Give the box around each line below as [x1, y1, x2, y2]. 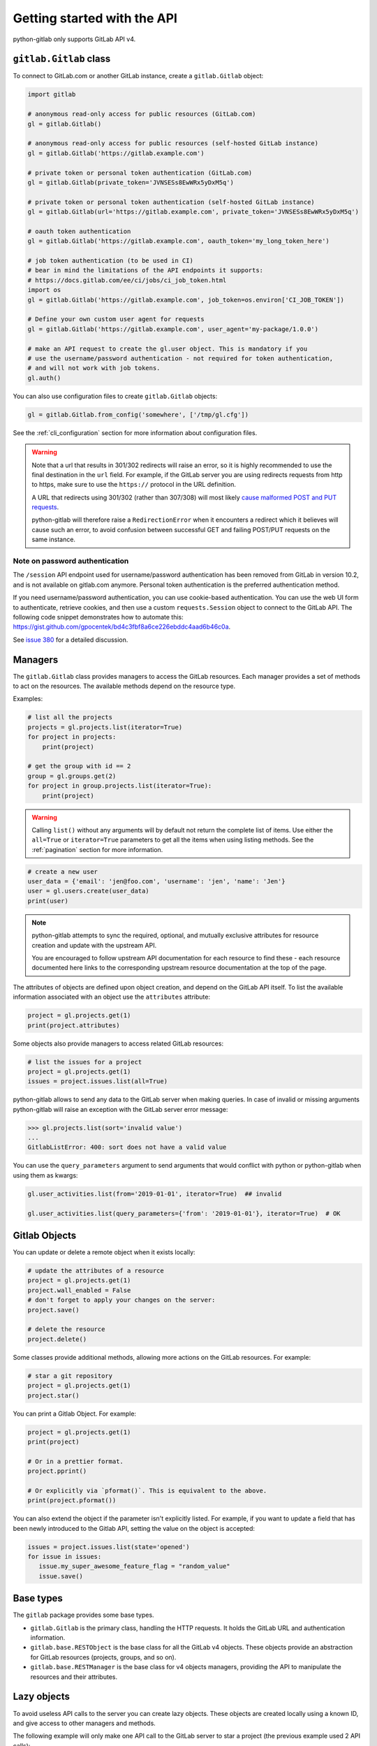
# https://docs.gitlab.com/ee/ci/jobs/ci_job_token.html [27, 276, 227, 284]
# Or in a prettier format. [27, 1457, 124, 1465]
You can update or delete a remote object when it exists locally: [13, 1248, 195, 1256]
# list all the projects [27, 713, 113, 721]
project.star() [27, 1391, 80, 1400]
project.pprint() [27, 1467, 87, 1475]
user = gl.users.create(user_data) [27, 887, 149, 895]
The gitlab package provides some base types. [13, 1611, 154, 1620]
